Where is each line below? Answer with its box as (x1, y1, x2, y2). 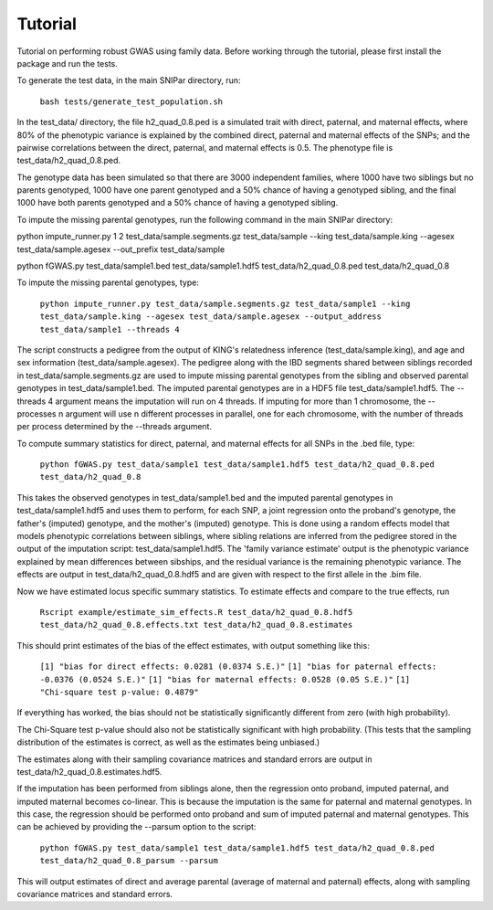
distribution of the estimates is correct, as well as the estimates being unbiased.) (16, 736, 320, 748)
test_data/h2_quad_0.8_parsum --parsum (39, 855, 218, 866)
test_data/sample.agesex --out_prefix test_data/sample (16, 243, 226, 255)
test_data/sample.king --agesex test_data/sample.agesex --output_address (39, 312, 383, 322)
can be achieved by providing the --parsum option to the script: (16, 821, 257, 832)
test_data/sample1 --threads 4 (39, 324, 180, 334)
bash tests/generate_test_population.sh (39, 96, 224, 107)
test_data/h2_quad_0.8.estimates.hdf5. (16, 766, 163, 777)
